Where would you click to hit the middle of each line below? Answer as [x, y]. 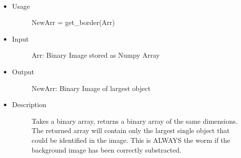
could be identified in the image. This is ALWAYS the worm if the [131, 140]
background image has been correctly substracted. [106, 149]
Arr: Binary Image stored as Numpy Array [96, 55]
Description [29, 104]
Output [23, 71]
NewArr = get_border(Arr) [73, 22]
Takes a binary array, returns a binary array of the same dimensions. [134, 121]
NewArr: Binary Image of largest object [91, 88]
